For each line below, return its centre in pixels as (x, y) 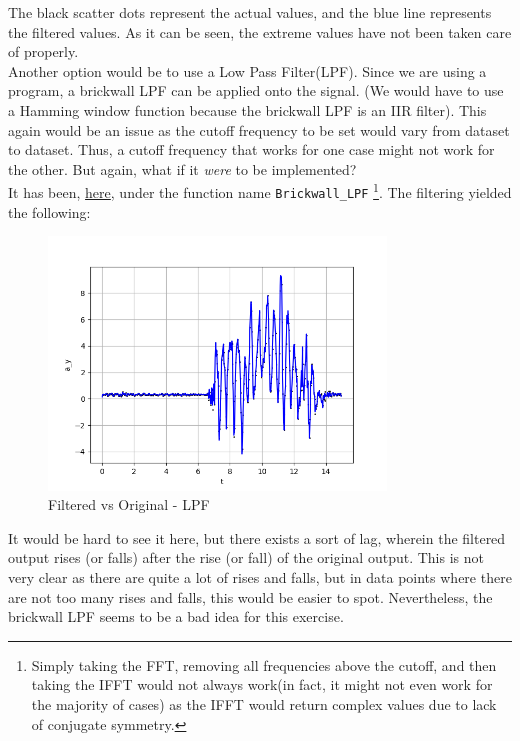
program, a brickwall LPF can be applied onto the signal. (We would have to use (256, 90)
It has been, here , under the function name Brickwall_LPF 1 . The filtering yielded (260, 190)
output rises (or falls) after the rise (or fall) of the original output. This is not (246, 557)
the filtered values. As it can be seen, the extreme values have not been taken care (260, 31)
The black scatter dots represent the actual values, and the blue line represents (250, 12)
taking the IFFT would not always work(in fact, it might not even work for (262, 684)
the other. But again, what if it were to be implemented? (182, 168)
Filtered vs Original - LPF (129, 504)
